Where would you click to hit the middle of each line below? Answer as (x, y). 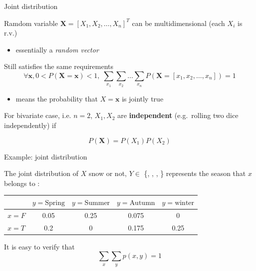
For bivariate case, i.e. (38, 115)
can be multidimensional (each (178, 23)
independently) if (30, 125)
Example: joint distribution (46, 156)
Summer (97, 203)
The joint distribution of (41, 173)
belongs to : (22, 183)
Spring (55, 203)
